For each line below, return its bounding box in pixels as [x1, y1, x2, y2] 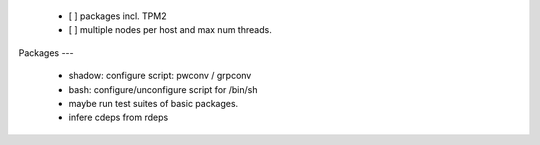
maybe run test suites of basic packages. [68, 97, 239, 109]
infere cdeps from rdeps [68, 111, 169, 124]
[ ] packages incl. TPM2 [68, 10, 167, 22]
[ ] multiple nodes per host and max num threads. [68, 24, 272, 36]
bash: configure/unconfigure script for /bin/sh [68, 83, 258, 95]
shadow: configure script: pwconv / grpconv [68, 70, 252, 82]
